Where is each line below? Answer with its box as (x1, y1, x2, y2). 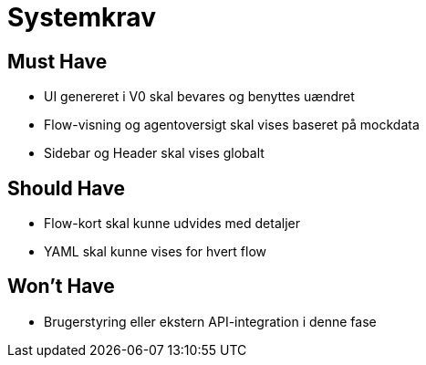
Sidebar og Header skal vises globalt (44, 145, 265, 162)
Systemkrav (7, 2, 156, 33)
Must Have (7, 49, 108, 73)
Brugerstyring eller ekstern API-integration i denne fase (44, 313, 377, 329)
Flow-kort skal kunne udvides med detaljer (44, 215, 300, 232)
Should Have (7, 176, 125, 200)
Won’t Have (7, 275, 115, 298)
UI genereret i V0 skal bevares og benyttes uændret (44, 89, 355, 105)
